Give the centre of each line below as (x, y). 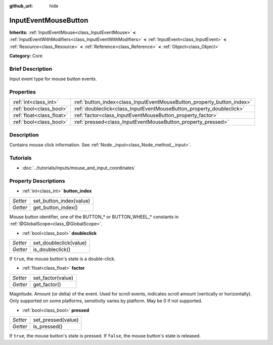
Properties (23, 92)
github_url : (21, 6)
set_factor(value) (53, 278)
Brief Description (31, 69)
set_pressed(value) (56, 320)
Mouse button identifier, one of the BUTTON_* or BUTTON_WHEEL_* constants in (94, 217)
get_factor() (47, 284)
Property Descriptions (37, 181)
